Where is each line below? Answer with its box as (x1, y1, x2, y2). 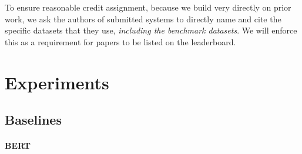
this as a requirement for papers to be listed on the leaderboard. (5, 35, 236, 48)
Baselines (5, 111, 62, 129)
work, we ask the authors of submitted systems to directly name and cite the (5, 12, 281, 25)
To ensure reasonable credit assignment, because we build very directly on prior (5, 1, 291, 13)
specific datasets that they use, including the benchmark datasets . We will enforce (5, 24, 297, 36)
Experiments (5, 70, 109, 94)
